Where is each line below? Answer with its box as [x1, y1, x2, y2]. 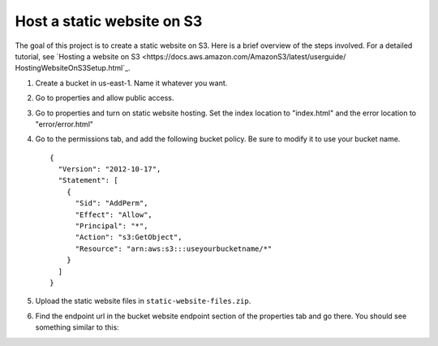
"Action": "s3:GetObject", [75, 232, 182, 242]
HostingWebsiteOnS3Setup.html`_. [15, 63, 131, 73]
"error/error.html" [35, 119, 93, 129]
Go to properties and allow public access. [35, 93, 174, 103]
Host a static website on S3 [15, 12, 203, 30]
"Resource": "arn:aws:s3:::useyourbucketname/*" [75, 244, 273, 253]
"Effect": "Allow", [75, 210, 153, 219]
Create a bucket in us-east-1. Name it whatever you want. [35, 78, 228, 88]
